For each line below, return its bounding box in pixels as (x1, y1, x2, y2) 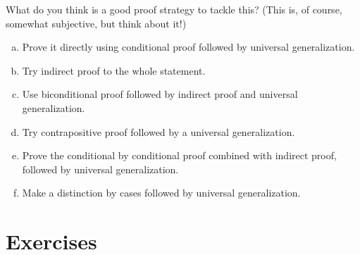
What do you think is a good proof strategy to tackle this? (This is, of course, (6, 2, 342, 16)
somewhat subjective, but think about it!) (6, 15, 187, 30)
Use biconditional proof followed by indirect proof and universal (22, 87, 298, 101)
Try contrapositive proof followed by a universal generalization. (22, 124, 295, 139)
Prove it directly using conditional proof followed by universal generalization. (22, 39, 355, 54)
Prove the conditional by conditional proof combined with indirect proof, (22, 148, 337, 163)
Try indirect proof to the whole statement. (22, 63, 206, 77)
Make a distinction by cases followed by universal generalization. (22, 185, 301, 200)
